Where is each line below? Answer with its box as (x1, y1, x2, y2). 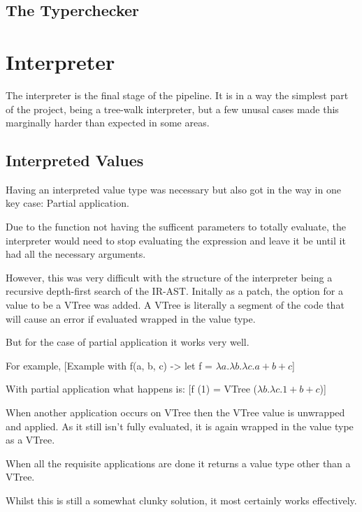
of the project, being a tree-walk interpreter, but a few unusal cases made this (6, 101, 339, 116)
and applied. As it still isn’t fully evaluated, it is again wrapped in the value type (6, 418, 354, 433)
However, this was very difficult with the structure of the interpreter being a (6, 270, 333, 284)
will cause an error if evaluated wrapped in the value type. (6, 311, 256, 326)
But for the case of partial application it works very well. (6, 335, 249, 349)
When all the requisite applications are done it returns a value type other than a (6, 455, 351, 470)
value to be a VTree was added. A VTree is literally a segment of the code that (6, 298, 345, 312)
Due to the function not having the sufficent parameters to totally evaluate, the (6, 219, 346, 234)
